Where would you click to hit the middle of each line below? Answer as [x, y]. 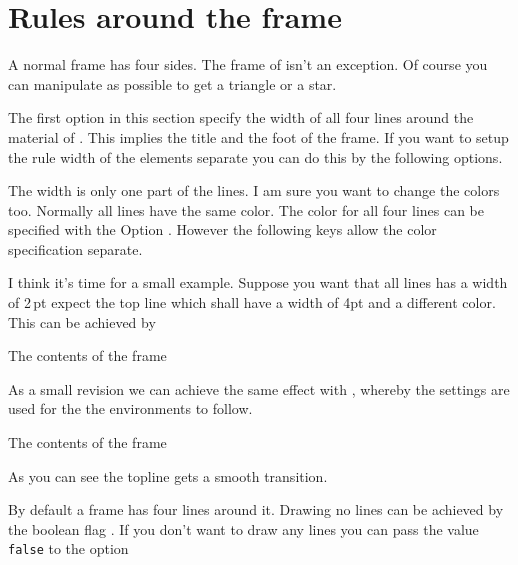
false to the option [68, 548]
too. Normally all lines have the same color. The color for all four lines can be [246, 209]
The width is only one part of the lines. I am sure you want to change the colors [254, 190]
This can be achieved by [82, 321]
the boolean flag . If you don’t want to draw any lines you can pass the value [243, 528]
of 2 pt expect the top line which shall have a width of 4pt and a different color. [252, 302]
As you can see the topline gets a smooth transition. [168, 475]
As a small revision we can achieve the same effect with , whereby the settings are [259, 388]
